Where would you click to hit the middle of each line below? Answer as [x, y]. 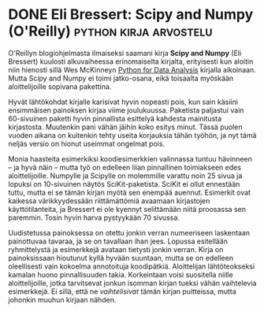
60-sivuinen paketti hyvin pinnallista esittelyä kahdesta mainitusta [115, 118]
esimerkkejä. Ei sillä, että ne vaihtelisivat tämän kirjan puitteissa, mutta [122, 291]
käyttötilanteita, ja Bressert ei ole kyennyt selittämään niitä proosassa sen [127, 209]
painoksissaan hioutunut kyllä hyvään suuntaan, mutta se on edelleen [121, 258]
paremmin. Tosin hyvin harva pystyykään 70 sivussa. [94, 217]
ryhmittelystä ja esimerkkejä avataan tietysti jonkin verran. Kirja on [116, 249]
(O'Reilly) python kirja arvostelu [110, 31]
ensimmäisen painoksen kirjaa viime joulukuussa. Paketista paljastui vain [126, 110]
